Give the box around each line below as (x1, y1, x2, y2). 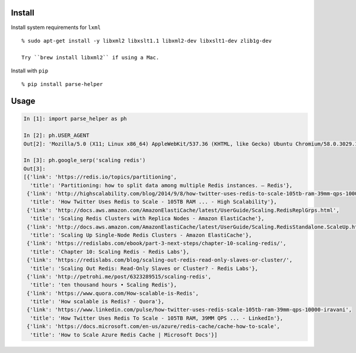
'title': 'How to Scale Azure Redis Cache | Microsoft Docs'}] (30, 331, 218, 338)
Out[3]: (23, 165, 46, 172)
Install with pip (11, 67, 49, 74)
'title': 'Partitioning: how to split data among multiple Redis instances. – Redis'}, (30, 182, 293, 189)
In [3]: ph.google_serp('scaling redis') (23, 157, 146, 164)
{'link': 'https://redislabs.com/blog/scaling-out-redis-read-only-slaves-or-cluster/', (27, 257, 293, 263)
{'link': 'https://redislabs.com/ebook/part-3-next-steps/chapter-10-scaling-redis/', (27, 240, 287, 247)
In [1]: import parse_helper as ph (23, 116, 127, 122)
